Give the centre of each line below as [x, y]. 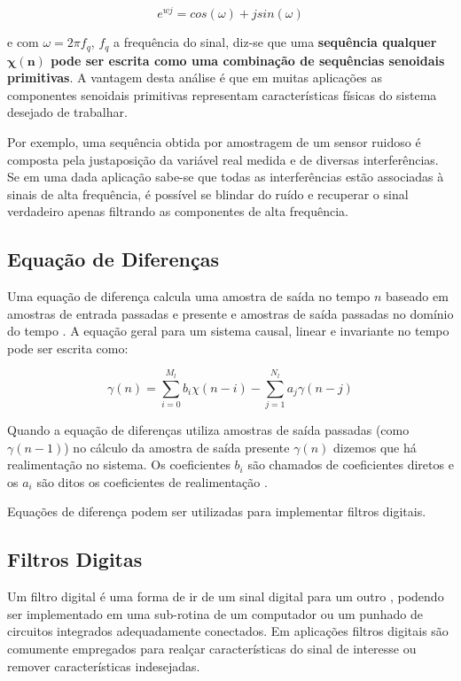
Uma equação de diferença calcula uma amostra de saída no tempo [189, 296]
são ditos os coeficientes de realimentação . [152, 481]
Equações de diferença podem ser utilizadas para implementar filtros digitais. [217, 511]
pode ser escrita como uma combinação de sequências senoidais [248, 60]
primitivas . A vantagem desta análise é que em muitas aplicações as [195, 77]
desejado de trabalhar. [67, 112]
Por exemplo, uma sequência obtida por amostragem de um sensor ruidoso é [214, 141]
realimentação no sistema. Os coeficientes [119, 464]
